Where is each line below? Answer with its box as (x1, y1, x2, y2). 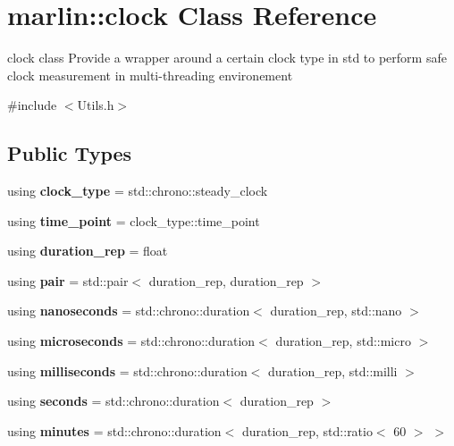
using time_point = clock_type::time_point (7, 211, 260, 230)
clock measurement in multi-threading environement (7, 65, 293, 84)
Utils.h (77, 96, 114, 114)
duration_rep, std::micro (275, 332, 411, 350)
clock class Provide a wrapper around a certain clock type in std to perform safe (7, 48, 447, 67)
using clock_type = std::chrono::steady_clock (7, 181, 268, 200)
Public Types (7, 139, 132, 167)
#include (7, 96, 57, 114)
